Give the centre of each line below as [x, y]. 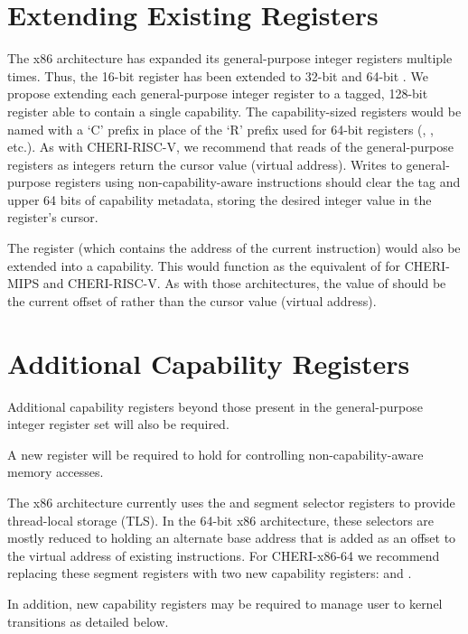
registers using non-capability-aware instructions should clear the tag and [257, 182]
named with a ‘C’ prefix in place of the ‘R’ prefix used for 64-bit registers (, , [220, 129]
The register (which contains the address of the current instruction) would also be [234, 248]
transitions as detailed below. [88, 621]
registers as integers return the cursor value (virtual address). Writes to [205, 164]
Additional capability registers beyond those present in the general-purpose [215, 406]
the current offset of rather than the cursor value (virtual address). [192, 300]
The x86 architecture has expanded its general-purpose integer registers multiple [230, 58]
